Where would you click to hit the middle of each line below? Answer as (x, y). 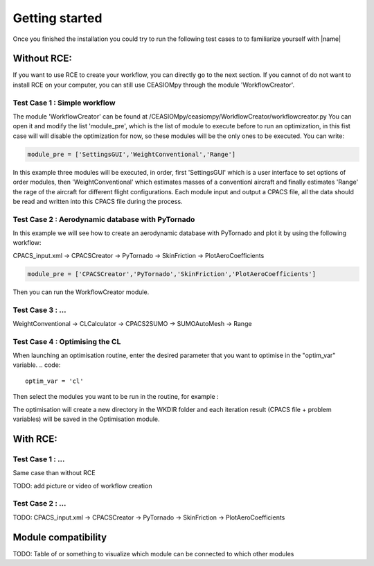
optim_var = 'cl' (54, 381)
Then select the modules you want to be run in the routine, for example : (116, 397)
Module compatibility (60, 537)
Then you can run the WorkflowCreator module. (81, 292)
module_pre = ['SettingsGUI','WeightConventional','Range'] (132, 154)
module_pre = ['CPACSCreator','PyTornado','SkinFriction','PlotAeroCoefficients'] (172, 274)
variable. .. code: (37, 365)
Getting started (57, 18)
